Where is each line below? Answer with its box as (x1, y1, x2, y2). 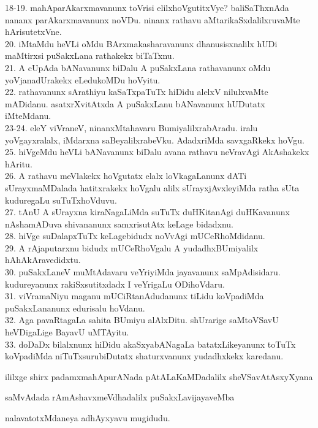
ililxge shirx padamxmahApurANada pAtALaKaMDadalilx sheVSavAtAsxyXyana (5, 370, 313, 383)
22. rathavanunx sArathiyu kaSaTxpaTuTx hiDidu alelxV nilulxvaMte (5, 85, 268, 98)
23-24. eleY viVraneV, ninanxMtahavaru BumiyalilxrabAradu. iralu (5, 121, 258, 134)
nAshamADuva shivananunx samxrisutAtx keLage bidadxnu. (5, 217, 233, 230)
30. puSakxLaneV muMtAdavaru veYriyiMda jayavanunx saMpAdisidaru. (5, 266, 281, 278)
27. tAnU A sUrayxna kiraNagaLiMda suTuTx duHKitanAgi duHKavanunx (5, 205, 290, 218)
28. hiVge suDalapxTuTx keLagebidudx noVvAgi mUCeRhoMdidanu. (5, 229, 265, 242)
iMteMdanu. (5, 109, 51, 122)
